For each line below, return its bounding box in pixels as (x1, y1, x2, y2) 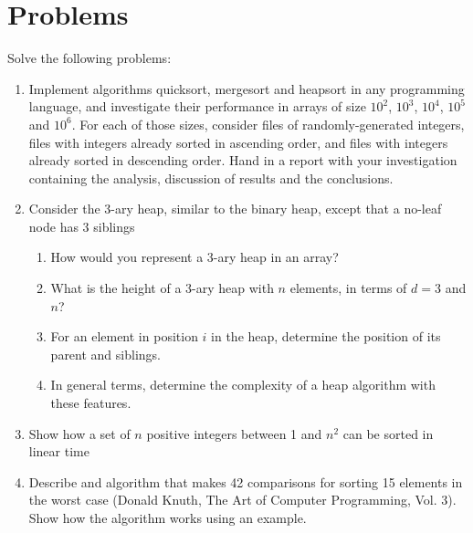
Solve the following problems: (7, 48, 172, 68)
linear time (28, 442, 89, 461)
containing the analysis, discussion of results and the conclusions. (28, 168, 394, 187)
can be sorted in (342, 423, 434, 443)
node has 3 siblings (28, 216, 135, 235)
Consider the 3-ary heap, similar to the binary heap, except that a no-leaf (28, 199, 442, 218)
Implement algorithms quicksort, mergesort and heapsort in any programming (28, 78, 465, 98)
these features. (50, 393, 131, 413)
